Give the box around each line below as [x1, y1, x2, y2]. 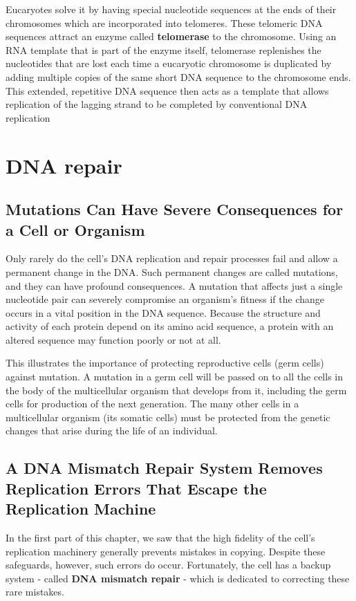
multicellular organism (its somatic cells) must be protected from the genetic [6, 409, 330, 424]
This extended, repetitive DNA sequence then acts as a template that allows [6, 83, 329, 98]
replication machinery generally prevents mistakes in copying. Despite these [6, 544, 326, 558]
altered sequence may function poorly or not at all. [6, 332, 221, 346]
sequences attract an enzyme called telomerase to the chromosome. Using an [6, 29, 337, 44]
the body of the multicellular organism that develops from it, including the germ [6, 382, 347, 397]
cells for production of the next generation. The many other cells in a [6, 396, 299, 411]
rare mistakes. [6, 584, 64, 599]
